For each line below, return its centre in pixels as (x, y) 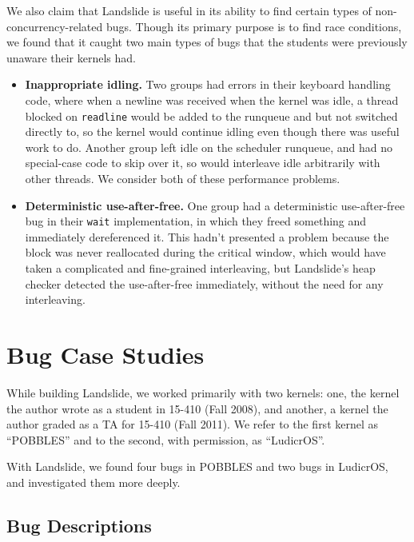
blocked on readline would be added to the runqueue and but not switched (211, 116)
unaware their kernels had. (71, 57)
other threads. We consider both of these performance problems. (183, 178)
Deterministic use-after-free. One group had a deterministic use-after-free (215, 205)
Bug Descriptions (79, 525)
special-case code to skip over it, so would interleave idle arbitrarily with (203, 163)
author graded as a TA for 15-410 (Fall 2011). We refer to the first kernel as (193, 424)
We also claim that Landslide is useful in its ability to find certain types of (189, 10)
